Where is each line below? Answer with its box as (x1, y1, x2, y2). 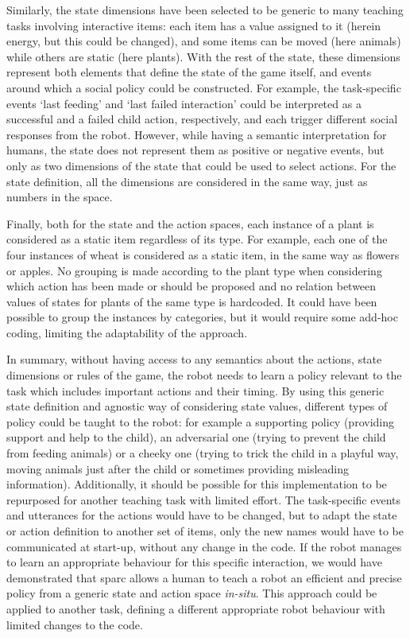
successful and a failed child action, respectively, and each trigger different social (6, 111, 398, 127)
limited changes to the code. (6, 616, 143, 632)
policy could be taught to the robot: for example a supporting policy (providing (6, 413, 394, 430)
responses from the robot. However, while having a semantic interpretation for (6, 126, 387, 142)
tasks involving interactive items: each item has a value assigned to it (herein (6, 17, 381, 33)
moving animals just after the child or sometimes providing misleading (6, 460, 350, 477)
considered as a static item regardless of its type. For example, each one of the (6, 231, 388, 247)
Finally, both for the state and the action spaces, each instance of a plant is (6, 215, 374, 231)
